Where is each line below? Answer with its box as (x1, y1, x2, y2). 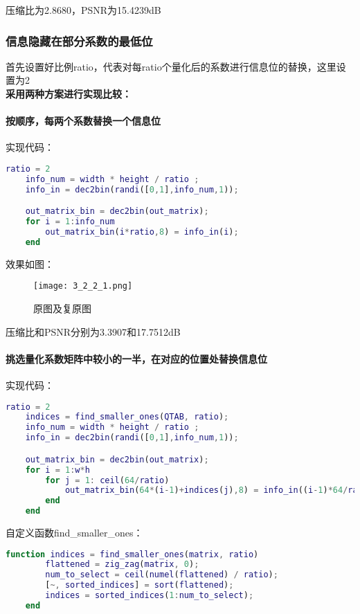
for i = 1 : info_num (25, 217, 115, 227)
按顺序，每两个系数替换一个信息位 (6, 114, 161, 128)
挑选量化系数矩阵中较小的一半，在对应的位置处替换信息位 (6, 351, 267, 365)
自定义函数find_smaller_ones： (6, 525, 143, 539)
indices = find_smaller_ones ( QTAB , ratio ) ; (25, 412, 229, 422)
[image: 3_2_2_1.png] (33, 281, 133, 291)
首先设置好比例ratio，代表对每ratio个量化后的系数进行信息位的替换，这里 (6, 59, 336, 73)
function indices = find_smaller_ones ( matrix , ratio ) (6, 549, 259, 559)
